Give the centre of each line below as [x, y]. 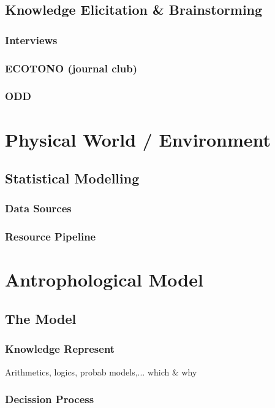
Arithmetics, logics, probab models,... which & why [101, 371]
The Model [41, 318]
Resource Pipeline [51, 237]
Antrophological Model [104, 279]
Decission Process [50, 399]
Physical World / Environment [138, 139]
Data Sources [38, 208]
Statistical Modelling [72, 178]
